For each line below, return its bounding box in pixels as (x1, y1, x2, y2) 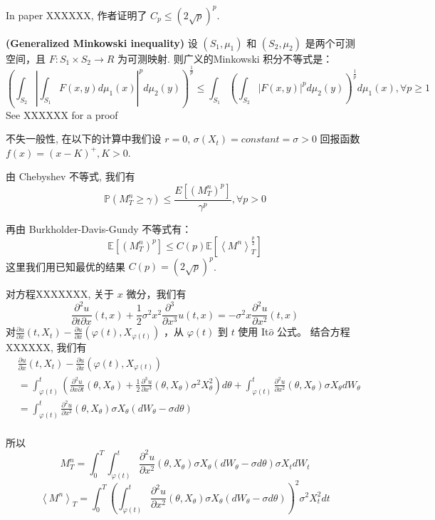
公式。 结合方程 (276, 324, 350, 339)
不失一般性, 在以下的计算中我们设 (6, 131, 162, 146)
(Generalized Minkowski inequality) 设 (6, 35, 198, 50)
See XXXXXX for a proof (6, 107, 118, 122)
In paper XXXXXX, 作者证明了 (6, 7, 147, 22)
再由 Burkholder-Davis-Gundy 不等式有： (6, 221, 192, 236)
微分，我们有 (126, 286, 187, 301)
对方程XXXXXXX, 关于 (6, 286, 115, 301)
